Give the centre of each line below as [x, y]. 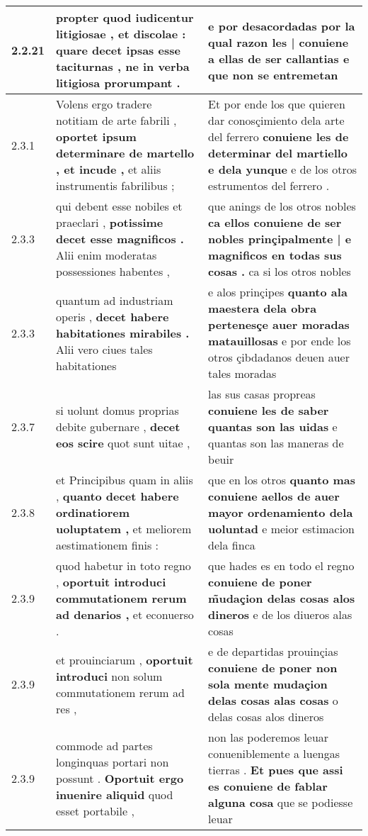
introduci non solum [109, 676]
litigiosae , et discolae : [121, 34]
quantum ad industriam [115, 300]
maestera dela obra [263, 308]
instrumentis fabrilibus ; [115, 185]
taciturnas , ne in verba [123, 66]
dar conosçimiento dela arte [276, 120]
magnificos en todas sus [275, 255]
